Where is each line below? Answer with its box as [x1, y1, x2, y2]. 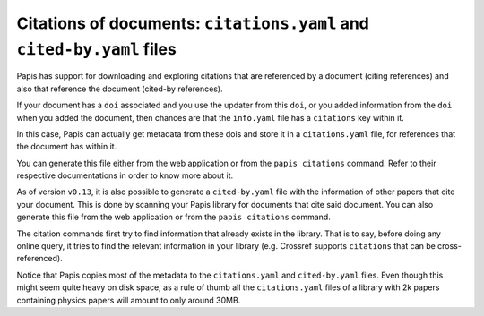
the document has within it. [16, 141, 117, 152]
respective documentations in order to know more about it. [16, 170, 234, 181]
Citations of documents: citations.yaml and [16, 13, 369, 33]
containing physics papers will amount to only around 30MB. [16, 295, 241, 305]
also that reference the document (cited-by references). [16, 83, 223, 94]
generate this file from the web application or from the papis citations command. [16, 211, 331, 223]
